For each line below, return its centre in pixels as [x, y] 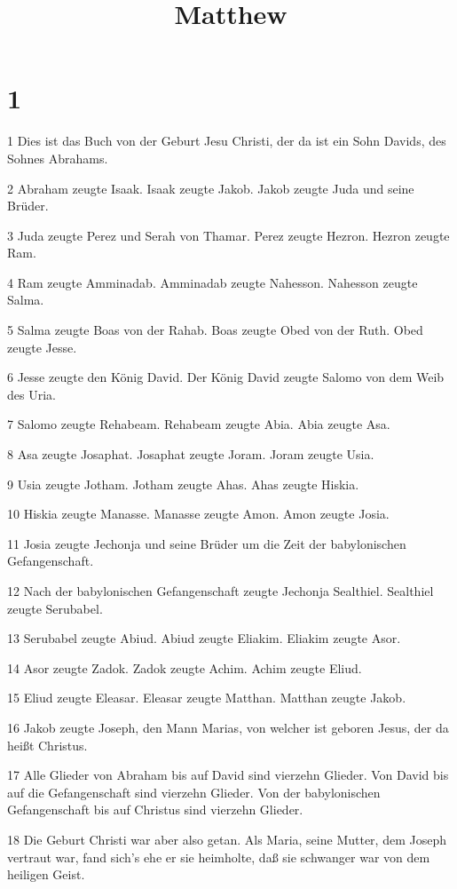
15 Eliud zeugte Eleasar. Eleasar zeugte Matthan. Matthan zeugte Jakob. [207, 698]
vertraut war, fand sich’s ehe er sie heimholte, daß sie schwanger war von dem [219, 857]
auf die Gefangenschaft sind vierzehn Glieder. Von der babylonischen [194, 792]
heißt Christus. [47, 745]
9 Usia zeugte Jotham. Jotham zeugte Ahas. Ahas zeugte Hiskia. [183, 484]
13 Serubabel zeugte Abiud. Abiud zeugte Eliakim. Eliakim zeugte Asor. [204, 638]
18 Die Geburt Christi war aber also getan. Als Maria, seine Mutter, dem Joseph [227, 839]
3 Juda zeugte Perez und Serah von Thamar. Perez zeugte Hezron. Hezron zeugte [228, 235]
